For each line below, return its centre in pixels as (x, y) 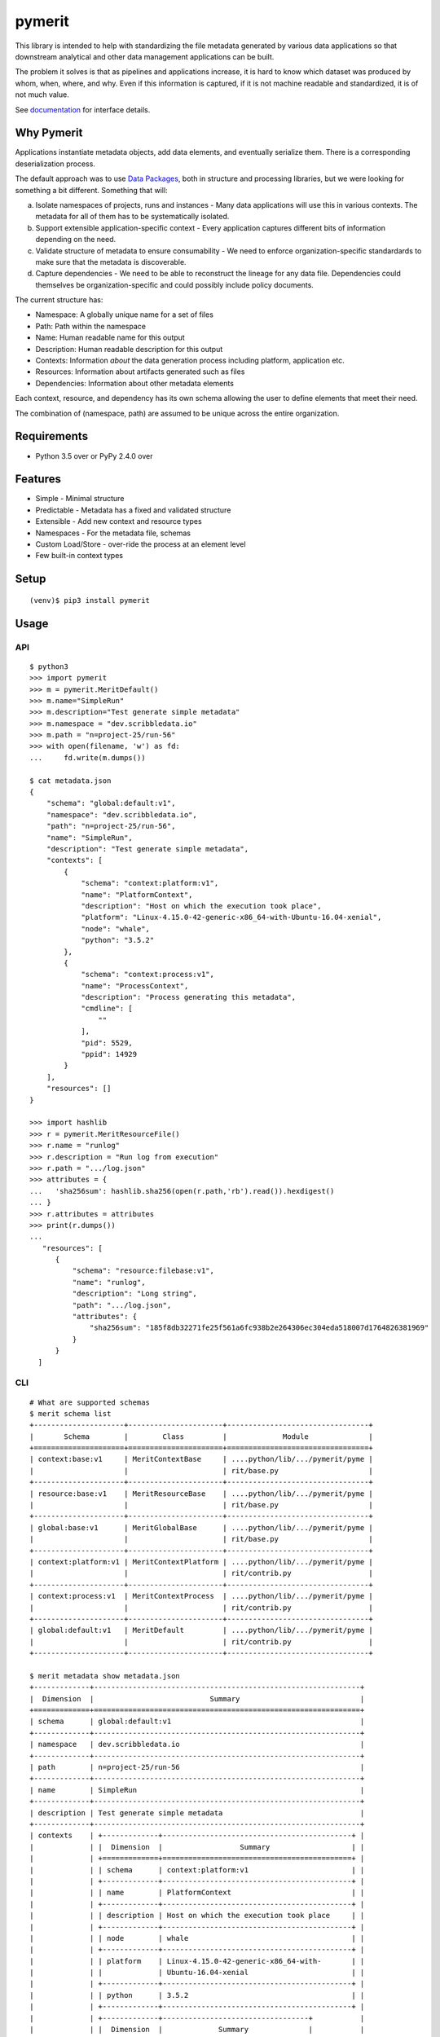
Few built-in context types (79, 556)
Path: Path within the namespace (91, 326)
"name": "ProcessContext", (135, 986)
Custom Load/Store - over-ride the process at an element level (141, 544)
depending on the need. (76, 240)
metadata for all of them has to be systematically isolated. (132, 217)
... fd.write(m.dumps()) (88, 757)
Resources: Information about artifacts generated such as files (140, 372)
